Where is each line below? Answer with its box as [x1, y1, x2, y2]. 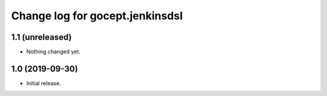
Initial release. [26, 79, 61, 87]
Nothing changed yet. [26, 48, 81, 56]
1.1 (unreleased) [11, 32, 72, 42]
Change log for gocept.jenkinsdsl [11, 9, 183, 22]
